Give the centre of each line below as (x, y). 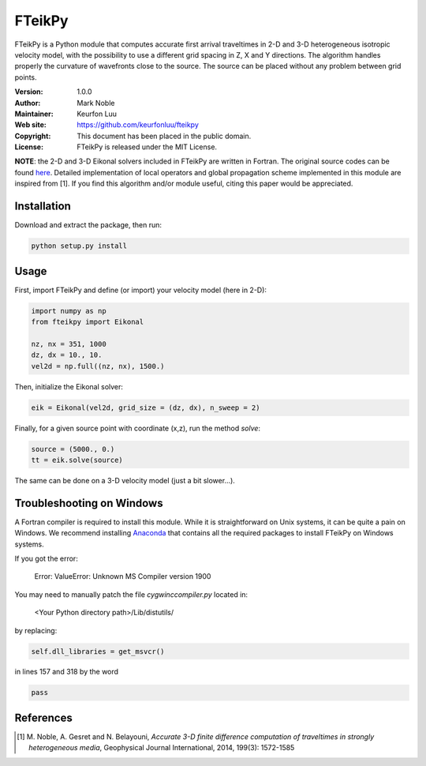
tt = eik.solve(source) (77, 460)
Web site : (30, 125)
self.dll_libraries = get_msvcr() (98, 651)
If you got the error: (46, 558)
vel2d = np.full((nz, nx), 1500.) (98, 366)
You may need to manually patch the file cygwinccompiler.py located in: (131, 594)
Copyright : (33, 136)
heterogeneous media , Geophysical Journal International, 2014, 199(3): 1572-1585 (162, 748)
